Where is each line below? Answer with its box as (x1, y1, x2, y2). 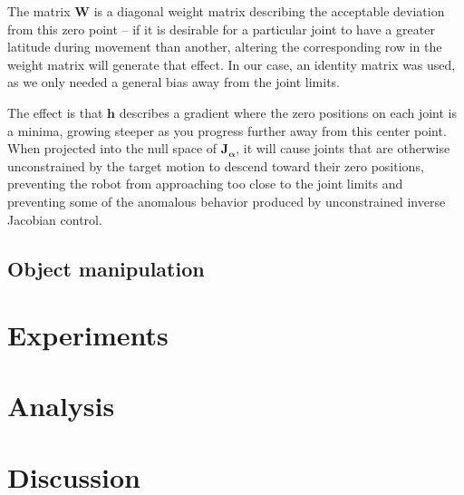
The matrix (7, 2, 71, 20)
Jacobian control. (7, 209, 102, 228)
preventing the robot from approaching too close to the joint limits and (7, 174, 403, 193)
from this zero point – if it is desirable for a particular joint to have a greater (7, 19, 435, 38)
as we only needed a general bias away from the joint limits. (7, 73, 340, 92)
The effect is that (7, 102, 103, 121)
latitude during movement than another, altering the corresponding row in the (7, 37, 442, 56)
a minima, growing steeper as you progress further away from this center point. (7, 121, 447, 140)
